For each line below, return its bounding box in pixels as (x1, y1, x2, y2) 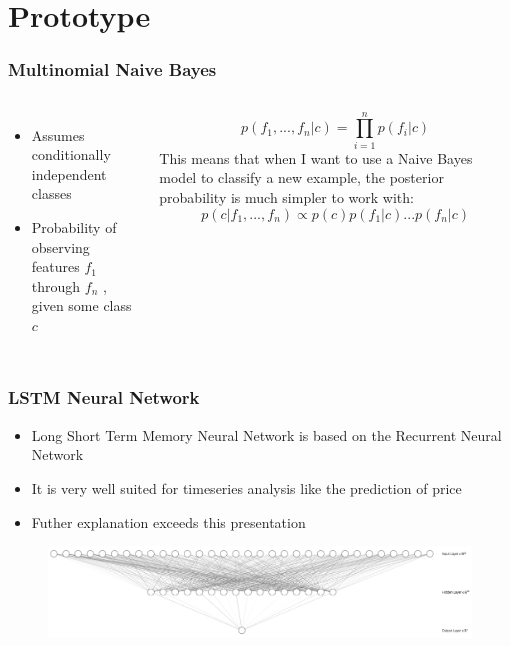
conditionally (31, 144, 111, 165)
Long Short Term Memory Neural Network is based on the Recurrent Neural (31, 424, 502, 445)
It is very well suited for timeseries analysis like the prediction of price (31, 477, 462, 498)
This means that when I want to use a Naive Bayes (159, 147, 473, 168)
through (31, 275, 81, 296)
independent (31, 163, 107, 184)
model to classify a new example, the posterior (159, 167, 444, 188)
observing (31, 236, 90, 257)
